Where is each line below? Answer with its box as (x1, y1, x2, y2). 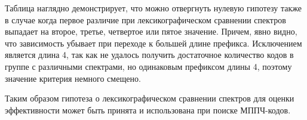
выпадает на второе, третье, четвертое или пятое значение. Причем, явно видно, (5, 25, 297, 38)
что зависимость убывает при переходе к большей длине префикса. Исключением (5, 36, 302, 49)
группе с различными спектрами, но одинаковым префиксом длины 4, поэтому (5, 60, 292, 72)
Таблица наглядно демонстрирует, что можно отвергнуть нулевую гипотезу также (5, 2, 302, 14)
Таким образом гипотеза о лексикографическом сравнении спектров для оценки (5, 92, 294, 104)
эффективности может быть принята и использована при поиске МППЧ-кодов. (5, 103, 291, 116)
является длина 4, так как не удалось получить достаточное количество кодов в (5, 48, 294, 61)
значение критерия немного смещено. (5, 72, 141, 84)
